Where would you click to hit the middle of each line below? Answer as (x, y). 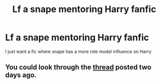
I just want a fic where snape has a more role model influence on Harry (78, 51)
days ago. (21, 75)
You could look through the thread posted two (78, 67)
